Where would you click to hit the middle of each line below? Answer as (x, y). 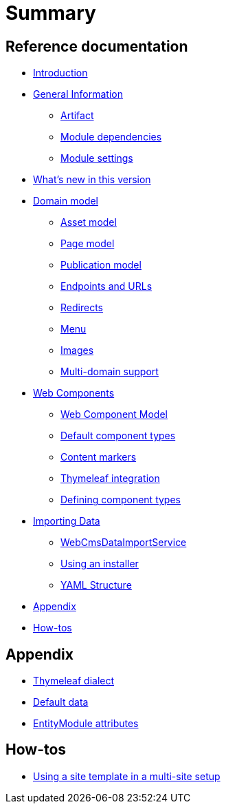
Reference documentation (97, 46)
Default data (61, 702)
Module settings (97, 158)
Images (77, 350)
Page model (88, 244)
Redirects (82, 308)
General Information (78, 94)
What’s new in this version (92, 180)
